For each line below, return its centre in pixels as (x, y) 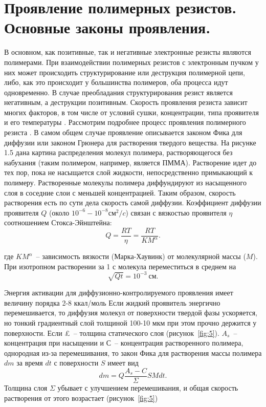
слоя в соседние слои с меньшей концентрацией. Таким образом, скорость (120, 192)
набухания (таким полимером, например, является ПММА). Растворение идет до (130, 162)
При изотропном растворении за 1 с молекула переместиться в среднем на (120, 266)
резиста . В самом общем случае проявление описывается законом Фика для (123, 132)
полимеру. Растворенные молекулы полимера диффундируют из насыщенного (125, 183)
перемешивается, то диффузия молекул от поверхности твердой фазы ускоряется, (131, 313)
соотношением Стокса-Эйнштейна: (58, 222)
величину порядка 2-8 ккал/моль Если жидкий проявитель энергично (112, 302)
